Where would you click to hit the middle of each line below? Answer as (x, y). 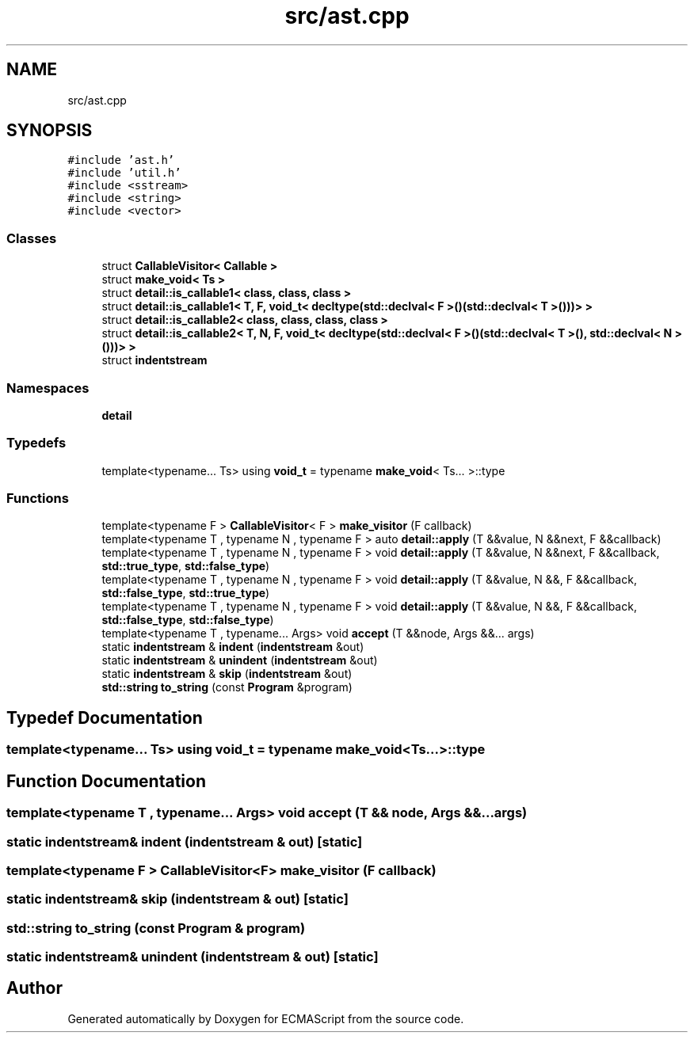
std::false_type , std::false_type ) (188, 620)
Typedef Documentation (105, 717)
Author (34, 988)
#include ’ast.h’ (121, 160)
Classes (32, 238)
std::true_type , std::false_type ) (186, 566)
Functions (38, 499)
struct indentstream (154, 360)
